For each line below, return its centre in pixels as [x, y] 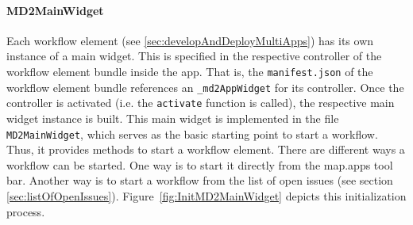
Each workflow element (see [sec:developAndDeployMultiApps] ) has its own [190, 40]
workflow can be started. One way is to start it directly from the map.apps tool [200, 164]
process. [26, 211]
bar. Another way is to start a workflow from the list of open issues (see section [200, 180]
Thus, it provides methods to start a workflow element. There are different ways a [206, 149]
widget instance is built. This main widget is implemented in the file [173, 118]
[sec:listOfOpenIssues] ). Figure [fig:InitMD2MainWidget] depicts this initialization [206, 195]
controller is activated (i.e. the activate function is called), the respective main [201, 103]
